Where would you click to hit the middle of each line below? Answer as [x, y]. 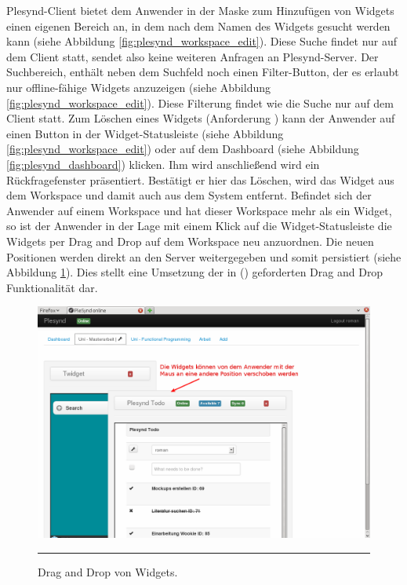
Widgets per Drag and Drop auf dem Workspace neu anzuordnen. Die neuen [190, 241]
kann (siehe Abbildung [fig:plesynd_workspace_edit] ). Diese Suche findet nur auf [202, 41]
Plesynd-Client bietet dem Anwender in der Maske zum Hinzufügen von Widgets [200, 10]
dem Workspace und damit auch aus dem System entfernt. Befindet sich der [189, 195]
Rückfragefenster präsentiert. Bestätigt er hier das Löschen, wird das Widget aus [200, 179]
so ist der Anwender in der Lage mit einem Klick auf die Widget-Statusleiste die [199, 226]
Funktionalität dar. [52, 287]
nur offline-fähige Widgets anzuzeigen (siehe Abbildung [138, 87]
